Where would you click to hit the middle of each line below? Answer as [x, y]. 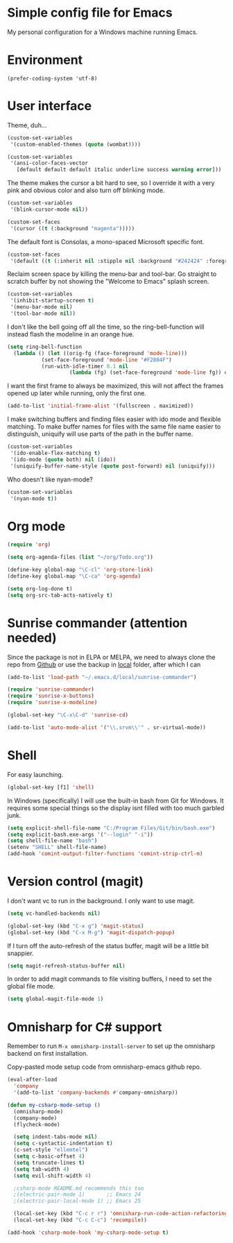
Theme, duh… [27, 125]
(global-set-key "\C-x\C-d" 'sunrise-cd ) [68, 715]
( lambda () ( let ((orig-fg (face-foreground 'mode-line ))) [101, 353]
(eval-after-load [32, 1080]
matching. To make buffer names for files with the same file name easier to [114, 427]
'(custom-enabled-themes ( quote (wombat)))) [75, 144]
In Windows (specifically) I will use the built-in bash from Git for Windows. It [115, 800]
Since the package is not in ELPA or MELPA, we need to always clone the [111, 657]
